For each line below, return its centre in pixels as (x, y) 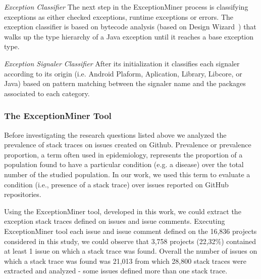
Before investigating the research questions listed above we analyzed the (115, 134)
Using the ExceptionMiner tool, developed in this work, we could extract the (123, 211)
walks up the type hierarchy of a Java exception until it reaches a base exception (129, 36)
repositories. (23, 194)
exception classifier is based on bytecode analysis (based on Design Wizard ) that (130, 27)
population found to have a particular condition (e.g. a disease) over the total (124, 164)
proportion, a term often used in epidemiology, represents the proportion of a (123, 154)
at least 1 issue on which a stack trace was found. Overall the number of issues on (131, 251)
